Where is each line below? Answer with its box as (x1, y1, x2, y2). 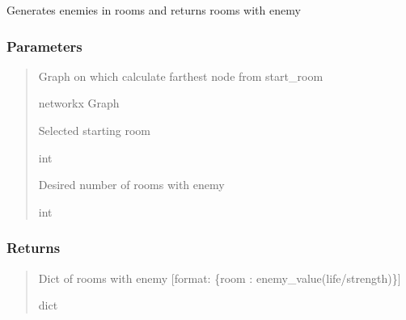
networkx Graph (38, 95, 120, 112)
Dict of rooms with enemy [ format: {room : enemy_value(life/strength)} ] (38, 269, 401, 286)
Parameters (6, 36, 82, 56)
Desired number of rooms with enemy (38, 176, 225, 193)
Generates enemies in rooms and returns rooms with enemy (6, 2, 301, 18)
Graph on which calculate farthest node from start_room (38, 67, 324, 84)
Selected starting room (38, 122, 151, 138)
